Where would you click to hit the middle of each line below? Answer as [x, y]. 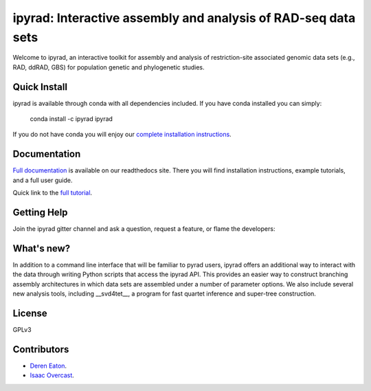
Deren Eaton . [48, 366]
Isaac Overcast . [52, 375]
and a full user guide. [43, 180]
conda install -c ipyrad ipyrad [71, 119]
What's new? [42, 248]
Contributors [41, 349]
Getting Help [40, 212]
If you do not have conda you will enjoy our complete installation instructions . [122, 135]
